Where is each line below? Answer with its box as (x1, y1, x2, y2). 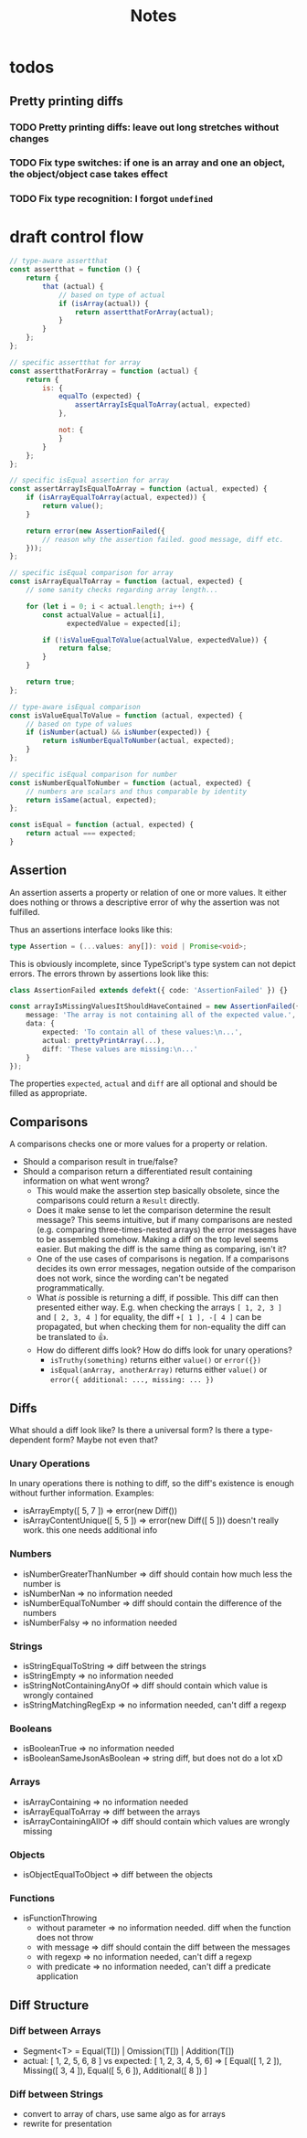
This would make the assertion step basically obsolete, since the (36, 1186, 281, 1197)
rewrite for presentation (22, 2118, 112, 2130)
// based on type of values (26, 719, 132, 729)
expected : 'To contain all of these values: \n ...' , (42, 1027, 244, 1037)
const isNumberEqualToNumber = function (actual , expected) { (9, 778, 251, 787)
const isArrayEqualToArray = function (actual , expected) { (9, 577, 244, 586)
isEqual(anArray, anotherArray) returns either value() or (49, 1364, 268, 1376)
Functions (9, 1891, 55, 1904)
